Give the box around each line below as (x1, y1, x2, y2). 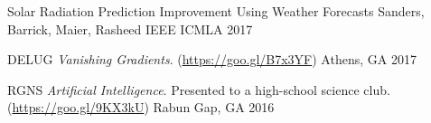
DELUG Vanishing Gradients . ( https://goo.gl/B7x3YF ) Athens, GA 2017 (7, 50, 417, 69)
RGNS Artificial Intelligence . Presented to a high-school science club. (7, 80, 390, 99)
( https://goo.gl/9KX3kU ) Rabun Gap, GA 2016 (7, 98, 275, 117)
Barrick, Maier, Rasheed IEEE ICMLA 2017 (7, 19, 253, 38)
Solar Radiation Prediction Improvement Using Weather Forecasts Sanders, (7, 2, 425, 20)
